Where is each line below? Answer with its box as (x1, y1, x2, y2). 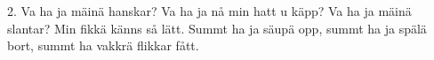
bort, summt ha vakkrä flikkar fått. (7, 36, 199, 55)
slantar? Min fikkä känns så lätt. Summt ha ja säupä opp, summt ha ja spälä (7, 19, 427, 37)
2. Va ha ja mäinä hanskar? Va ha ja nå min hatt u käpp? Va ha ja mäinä (7, 2, 412, 19)
